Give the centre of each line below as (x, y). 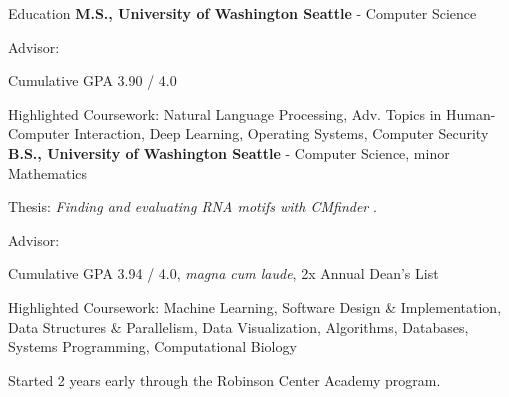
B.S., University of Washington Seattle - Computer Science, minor (229, 152)
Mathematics (48, 172)
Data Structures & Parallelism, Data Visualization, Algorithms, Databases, (238, 326)
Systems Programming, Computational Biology (152, 346)
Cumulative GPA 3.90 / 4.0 (92, 80)
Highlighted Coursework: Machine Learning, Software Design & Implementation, (255, 306)
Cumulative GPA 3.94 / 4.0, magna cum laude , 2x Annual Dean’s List (223, 273)
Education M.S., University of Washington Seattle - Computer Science (242, 13)
